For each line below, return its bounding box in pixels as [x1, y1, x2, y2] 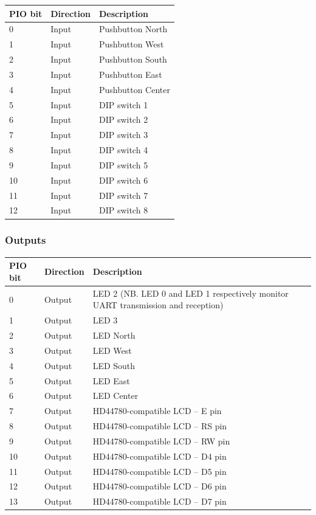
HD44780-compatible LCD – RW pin [92, 434, 230, 447]
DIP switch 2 [98, 113, 148, 126]
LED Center [92, 389, 139, 402]
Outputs [5, 232, 46, 247]
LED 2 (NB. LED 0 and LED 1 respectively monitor [92, 286, 289, 299]
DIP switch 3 [98, 128, 148, 141]
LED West [92, 344, 132, 356]
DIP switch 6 [98, 173, 148, 186]
